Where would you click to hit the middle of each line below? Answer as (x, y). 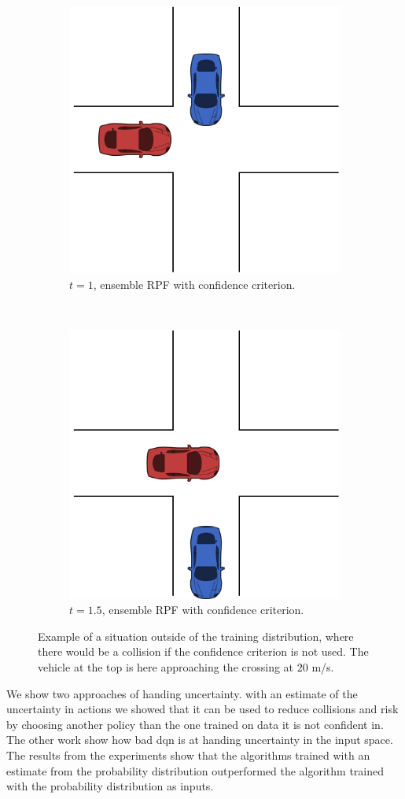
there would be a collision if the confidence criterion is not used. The (203, 651)
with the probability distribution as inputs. (110, 786)
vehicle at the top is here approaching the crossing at (166, 667)
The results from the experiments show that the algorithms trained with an (188, 755)
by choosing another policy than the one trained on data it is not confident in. (195, 724)
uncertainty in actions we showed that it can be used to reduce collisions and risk (202, 709)
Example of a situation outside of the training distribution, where (196, 636)
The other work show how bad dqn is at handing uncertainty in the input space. (200, 740)
